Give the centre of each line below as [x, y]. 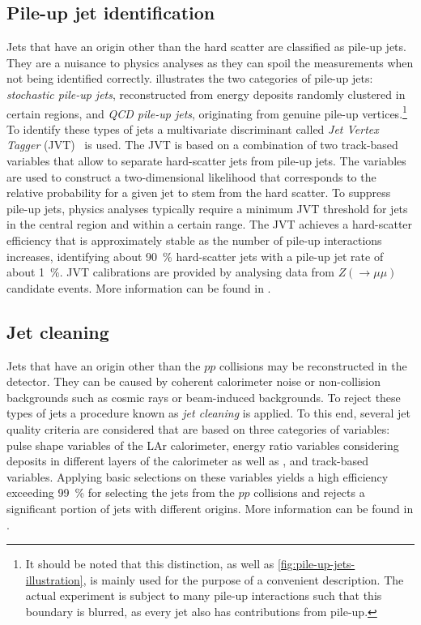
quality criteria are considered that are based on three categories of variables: [198, 428]
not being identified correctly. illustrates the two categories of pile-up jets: [190, 78]
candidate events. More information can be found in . [139, 287]
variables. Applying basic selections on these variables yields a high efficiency [198, 476]
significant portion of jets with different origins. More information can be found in [210, 508]
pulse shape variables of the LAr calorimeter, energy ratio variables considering [203, 445]
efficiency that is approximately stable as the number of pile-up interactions [194, 240]
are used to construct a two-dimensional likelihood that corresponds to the [191, 176]
